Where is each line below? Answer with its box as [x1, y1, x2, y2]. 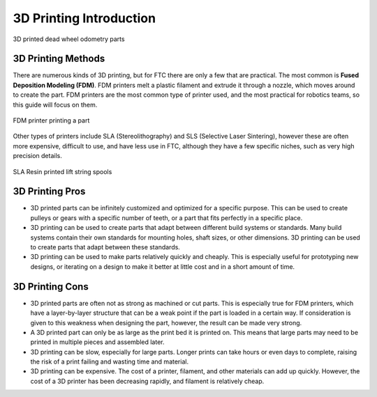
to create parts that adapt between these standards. [30, 243, 181, 251]
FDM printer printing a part [13, 116, 90, 125]
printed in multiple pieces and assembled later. [30, 338, 165, 346]
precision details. [13, 152, 62, 160]
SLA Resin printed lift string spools [13, 167, 112, 176]
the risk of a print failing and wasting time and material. [30, 357, 188, 366]
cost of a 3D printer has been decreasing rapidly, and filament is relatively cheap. [30, 377, 265, 385]
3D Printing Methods [13, 53, 105, 65]
